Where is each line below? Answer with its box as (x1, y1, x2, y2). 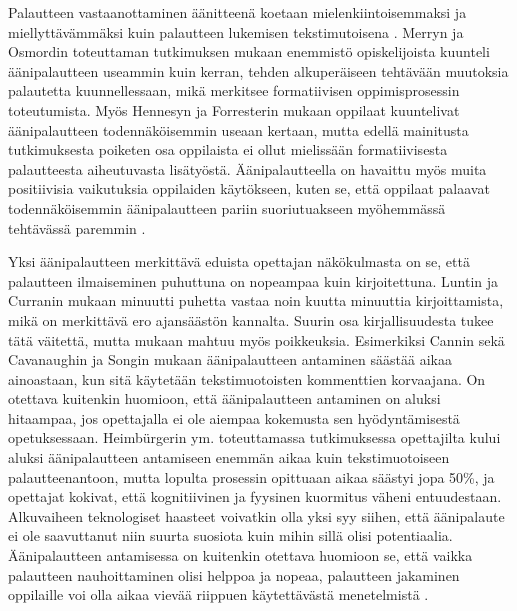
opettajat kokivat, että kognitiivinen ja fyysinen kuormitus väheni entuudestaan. (8, 486, 502, 507)
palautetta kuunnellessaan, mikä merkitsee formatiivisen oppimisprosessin (8, 80, 460, 101)
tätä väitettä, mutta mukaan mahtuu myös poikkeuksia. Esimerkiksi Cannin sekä (8, 329, 505, 350)
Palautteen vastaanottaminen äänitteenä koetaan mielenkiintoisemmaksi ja (8, 2, 467, 22)
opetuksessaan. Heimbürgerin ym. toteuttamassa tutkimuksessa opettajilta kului (8, 427, 501, 448)
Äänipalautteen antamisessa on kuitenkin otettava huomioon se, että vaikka (8, 545, 473, 566)
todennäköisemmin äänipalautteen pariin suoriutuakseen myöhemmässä (8, 197, 446, 218)
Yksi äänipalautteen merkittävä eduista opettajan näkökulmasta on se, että (8, 251, 470, 272)
